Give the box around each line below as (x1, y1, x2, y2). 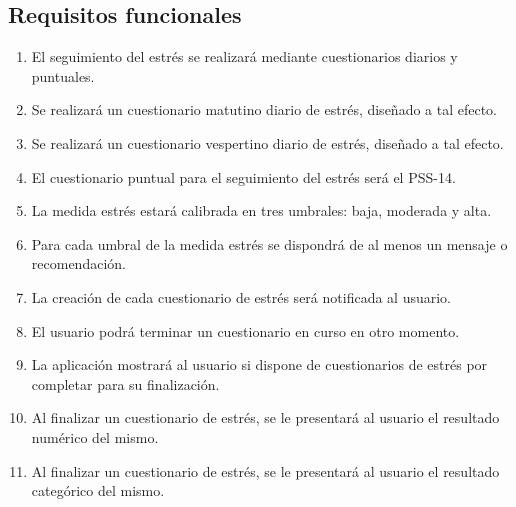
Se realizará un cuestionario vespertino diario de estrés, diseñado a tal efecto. (31, 132, 504, 153)
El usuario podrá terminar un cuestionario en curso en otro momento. (31, 320, 460, 341)
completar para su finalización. (31, 373, 220, 394)
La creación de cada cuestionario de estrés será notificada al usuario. (31, 286, 451, 307)
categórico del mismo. (31, 480, 165, 501)
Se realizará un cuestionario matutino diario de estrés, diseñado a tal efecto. (31, 99, 498, 120)
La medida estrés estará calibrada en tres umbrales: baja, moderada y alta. (31, 200, 492, 221)
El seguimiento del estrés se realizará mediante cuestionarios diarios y (31, 46, 458, 67)
